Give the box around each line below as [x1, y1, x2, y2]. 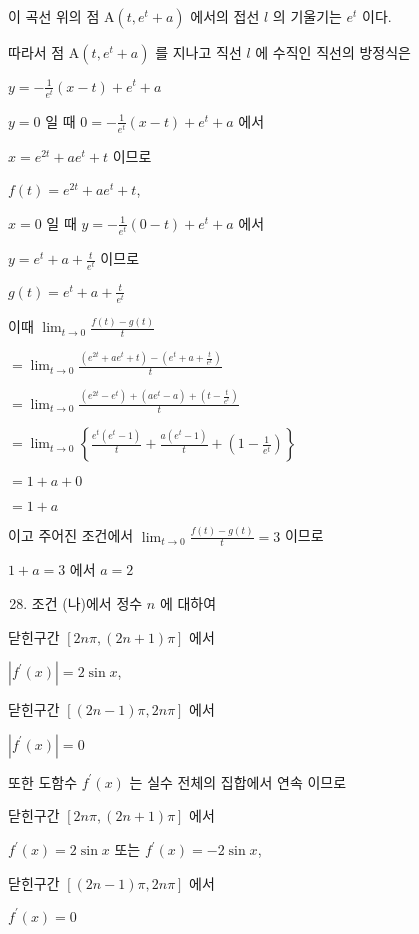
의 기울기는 [272, 6, 342, 26]
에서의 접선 [190, 6, 260, 26]
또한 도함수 [8, 771, 78, 792]
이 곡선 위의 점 [8, 6, 100, 26]
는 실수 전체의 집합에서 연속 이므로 [129, 771, 347, 792]
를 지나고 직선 [155, 42, 242, 62]
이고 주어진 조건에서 [8, 525, 134, 546]
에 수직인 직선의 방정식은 [255, 42, 411, 62]
